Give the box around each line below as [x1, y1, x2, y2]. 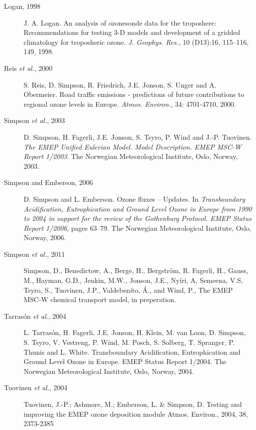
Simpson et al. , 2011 [4, 248, 65, 259]
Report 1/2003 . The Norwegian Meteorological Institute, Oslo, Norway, [24, 151, 238, 161]
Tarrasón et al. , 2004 [4, 310, 66, 321]
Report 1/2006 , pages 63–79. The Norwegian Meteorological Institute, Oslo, [24, 222, 252, 233]
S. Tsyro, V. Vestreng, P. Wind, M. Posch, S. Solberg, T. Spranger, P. [24, 337, 235, 347]
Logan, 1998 [4, 1, 41, 11]
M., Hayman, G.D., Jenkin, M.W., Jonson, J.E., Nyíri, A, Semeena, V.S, [24, 275, 243, 285]
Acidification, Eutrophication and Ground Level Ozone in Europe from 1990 [24, 203, 252, 214]
